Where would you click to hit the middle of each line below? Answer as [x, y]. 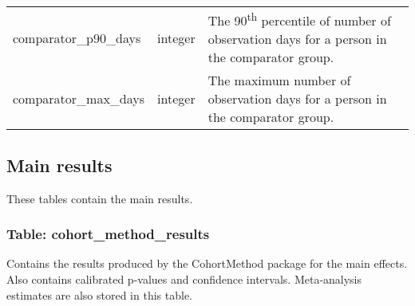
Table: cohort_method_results [108, 234]
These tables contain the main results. [100, 198]
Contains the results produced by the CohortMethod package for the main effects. [207, 263]
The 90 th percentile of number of [299, 20]
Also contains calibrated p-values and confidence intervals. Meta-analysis [184, 279]
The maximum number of [279, 80]
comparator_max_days [79, 99]
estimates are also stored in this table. [99, 294]
